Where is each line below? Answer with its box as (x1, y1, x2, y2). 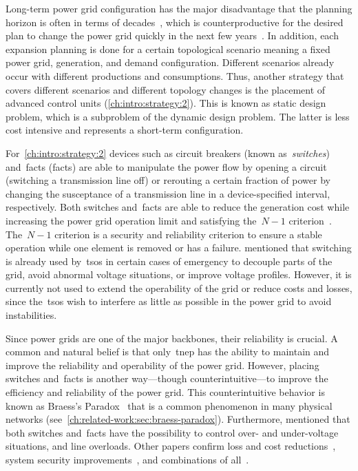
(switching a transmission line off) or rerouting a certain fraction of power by (6, 173, 330, 187)
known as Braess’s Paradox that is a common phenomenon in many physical (6, 398, 333, 412)
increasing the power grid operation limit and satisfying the (6, 213, 257, 227)
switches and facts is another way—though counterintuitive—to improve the (6, 371, 328, 386)
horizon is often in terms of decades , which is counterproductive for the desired (6, 14, 344, 29)
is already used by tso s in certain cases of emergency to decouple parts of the (6, 253, 333, 268)
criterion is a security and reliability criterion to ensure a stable (54, 227, 322, 241)
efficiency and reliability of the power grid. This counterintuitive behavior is (6, 385, 325, 399)
